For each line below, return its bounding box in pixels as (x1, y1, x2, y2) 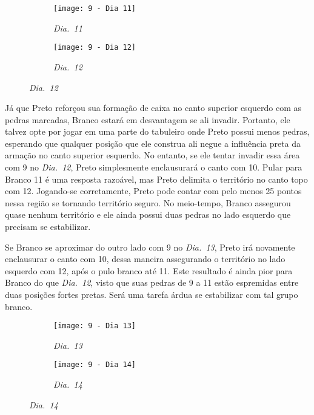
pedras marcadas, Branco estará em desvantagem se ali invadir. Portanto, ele (5, 113, 290, 126)
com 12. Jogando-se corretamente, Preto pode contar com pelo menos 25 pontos (5, 184, 302, 197)
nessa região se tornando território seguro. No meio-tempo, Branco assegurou (5, 196, 291, 209)
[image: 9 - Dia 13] (53, 322, 136, 331)
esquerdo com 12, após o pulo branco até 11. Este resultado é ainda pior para (5, 264, 293, 277)
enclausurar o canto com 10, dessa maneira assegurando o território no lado (5, 252, 286, 265)
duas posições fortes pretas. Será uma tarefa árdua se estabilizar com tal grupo (5, 288, 298, 300)
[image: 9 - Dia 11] (53, 4, 136, 13)
